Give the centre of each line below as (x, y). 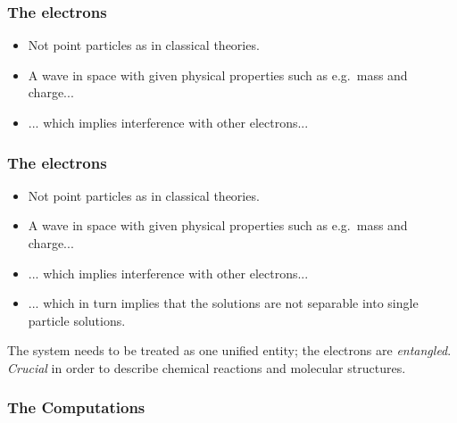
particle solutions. (77, 320)
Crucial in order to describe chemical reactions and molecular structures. (207, 367)
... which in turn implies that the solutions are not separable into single (223, 303)
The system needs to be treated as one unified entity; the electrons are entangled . (229, 350)
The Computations (76, 407)
